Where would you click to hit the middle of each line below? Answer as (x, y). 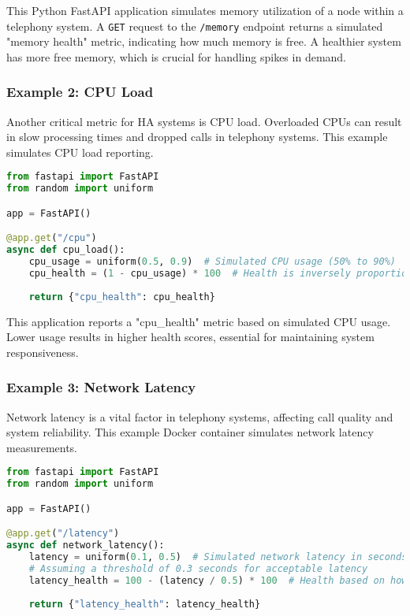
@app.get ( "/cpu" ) (52, 238)
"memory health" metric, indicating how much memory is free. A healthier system (204, 41)
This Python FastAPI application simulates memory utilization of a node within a (205, 10)
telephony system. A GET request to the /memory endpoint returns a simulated (195, 26)
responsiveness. (43, 352)
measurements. (42, 447)
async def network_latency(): (86, 545)
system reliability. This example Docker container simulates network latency (190, 432)
